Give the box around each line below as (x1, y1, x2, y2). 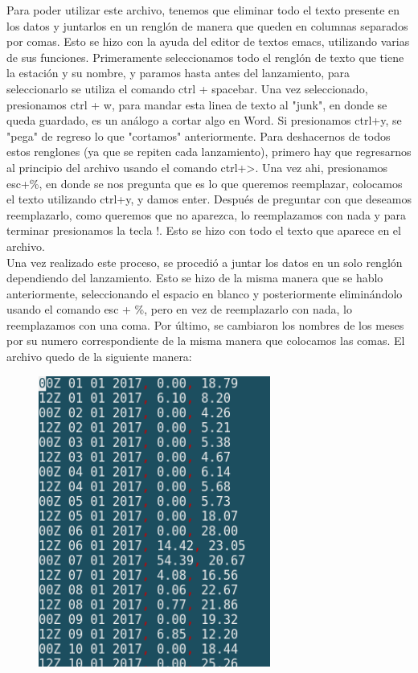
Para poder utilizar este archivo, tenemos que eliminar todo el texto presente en (6, 2, 400, 18)
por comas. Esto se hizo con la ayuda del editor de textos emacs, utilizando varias (6, 33, 410, 50)
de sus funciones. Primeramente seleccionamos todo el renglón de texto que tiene (6, 48, 404, 65)
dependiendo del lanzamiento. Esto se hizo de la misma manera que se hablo (6, 269, 383, 286)
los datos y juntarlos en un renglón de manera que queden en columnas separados (6, 17, 408, 34)
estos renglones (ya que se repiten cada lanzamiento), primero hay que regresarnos (6, 143, 412, 160)
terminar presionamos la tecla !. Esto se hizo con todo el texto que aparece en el (6, 222, 401, 239)
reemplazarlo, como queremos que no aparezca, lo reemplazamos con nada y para (6, 206, 406, 223)
